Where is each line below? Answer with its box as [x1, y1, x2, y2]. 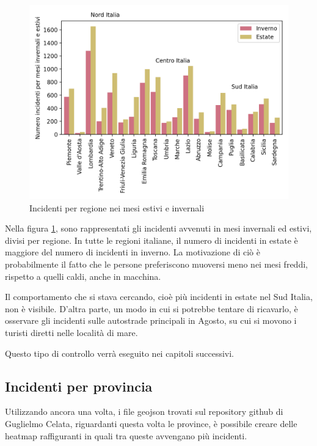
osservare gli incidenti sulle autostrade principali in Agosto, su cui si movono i [5, 314, 297, 327]
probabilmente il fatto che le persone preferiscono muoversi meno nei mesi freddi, [5, 257, 308, 270]
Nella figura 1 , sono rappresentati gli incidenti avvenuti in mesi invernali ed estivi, [5, 222, 312, 235]
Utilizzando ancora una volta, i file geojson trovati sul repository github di [5, 405, 283, 418]
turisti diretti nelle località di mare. [5, 326, 138, 338]
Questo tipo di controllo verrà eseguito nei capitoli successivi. [5, 346, 234, 359]
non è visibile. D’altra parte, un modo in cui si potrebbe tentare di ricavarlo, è [5, 302, 298, 315]
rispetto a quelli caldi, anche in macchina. [5, 269, 161, 282]
